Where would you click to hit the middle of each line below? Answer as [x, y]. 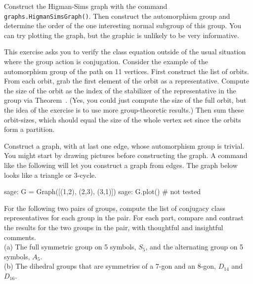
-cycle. [87, 175]
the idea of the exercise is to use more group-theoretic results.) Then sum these [124, 110]
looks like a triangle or [38, 175]
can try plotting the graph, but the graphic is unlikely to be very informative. [122, 35]
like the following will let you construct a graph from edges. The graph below [121, 165]
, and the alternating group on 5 [194, 247]
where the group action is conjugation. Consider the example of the [106, 61]
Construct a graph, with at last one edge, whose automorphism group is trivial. [124, 145]
